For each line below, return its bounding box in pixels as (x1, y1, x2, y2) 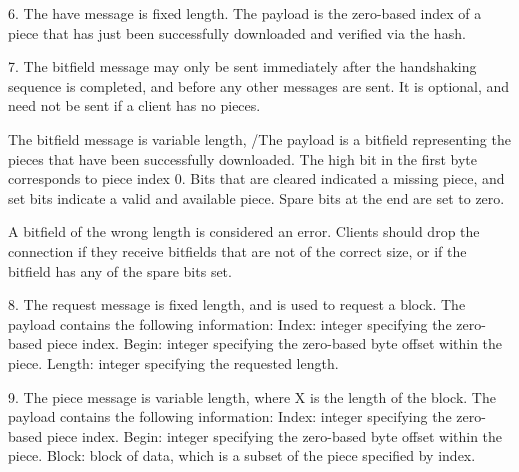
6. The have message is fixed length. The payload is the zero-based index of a (8, 3, 482, 23)
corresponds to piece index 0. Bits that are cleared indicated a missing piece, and (8, 168, 505, 189)
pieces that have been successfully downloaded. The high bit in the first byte (8, 148, 478, 169)
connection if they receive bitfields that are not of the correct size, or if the (8, 240, 467, 261)
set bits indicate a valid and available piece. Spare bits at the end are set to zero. (8, 187, 505, 208)
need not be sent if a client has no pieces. (8, 95, 261, 116)
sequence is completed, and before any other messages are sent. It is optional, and (8, 75, 510, 96)
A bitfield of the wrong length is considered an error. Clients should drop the (8, 221, 480, 242)
